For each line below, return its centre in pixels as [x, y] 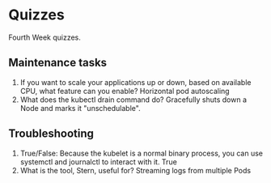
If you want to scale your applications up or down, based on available [135, 82]
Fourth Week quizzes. [44, 37]
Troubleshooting [51, 134]
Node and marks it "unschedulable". [80, 108]
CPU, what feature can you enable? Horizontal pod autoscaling [125, 91]
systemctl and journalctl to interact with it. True [99, 162]
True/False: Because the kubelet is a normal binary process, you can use [141, 153]
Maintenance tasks [58, 63]
